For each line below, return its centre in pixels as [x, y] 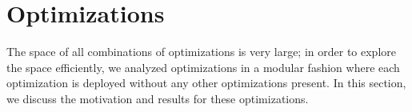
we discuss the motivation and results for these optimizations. [158, 98]
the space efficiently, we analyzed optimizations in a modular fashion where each [203, 67]
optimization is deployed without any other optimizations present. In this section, [206, 83]
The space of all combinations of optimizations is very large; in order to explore [201, 52]
